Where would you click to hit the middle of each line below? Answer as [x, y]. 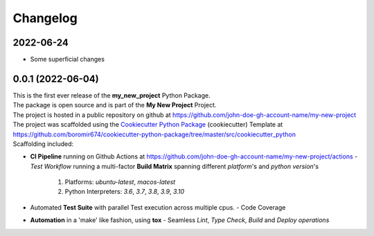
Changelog [45, 18]
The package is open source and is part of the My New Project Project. [115, 105]
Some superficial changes [68, 60]
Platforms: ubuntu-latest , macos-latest [120, 182]
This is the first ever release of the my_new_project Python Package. [112, 95]
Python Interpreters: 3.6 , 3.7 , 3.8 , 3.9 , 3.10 [125, 192]
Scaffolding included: [43, 144]
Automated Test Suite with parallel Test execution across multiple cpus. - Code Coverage [158, 207]
